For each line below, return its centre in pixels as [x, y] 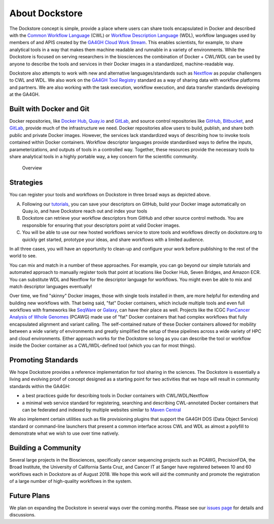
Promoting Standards [44, 360]
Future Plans [30, 495]
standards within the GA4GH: [40, 386]
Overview [32, 168]
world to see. [23, 256]
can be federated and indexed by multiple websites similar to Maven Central [101, 410]
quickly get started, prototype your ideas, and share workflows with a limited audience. [113, 239]
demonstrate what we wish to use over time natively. [64, 433]
